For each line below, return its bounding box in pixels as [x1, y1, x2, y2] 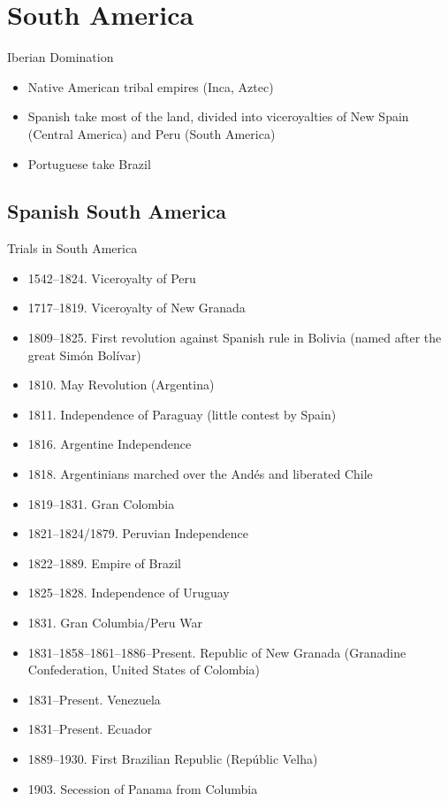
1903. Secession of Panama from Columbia [27, 779, 258, 797]
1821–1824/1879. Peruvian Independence [27, 524, 248, 543]
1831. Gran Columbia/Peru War [27, 613, 203, 632]
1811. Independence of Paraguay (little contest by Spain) [27, 404, 337, 423]
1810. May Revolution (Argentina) [27, 375, 215, 394]
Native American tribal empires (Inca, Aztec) [27, 77, 274, 96]
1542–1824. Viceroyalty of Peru [27, 268, 196, 287]
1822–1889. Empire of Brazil [27, 553, 181, 572]
